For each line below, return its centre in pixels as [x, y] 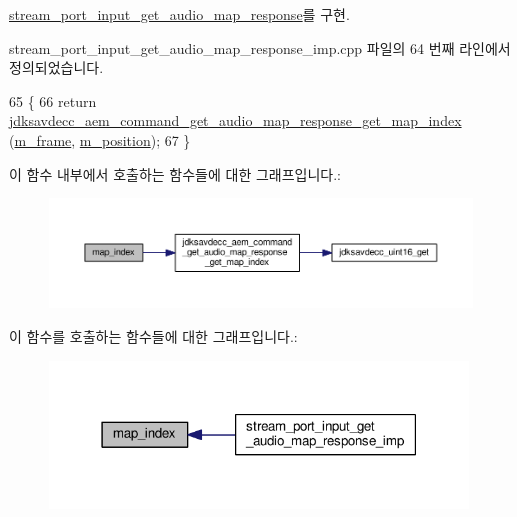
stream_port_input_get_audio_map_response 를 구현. [179, 14]
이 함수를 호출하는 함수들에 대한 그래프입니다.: [153, 336]
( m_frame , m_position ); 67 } [100, 139]
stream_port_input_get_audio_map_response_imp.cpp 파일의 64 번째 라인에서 [260, 47]
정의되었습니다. [56, 67]
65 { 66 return [53, 100]
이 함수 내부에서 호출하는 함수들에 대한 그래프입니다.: [175, 173]
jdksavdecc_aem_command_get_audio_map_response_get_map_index [235, 120]
